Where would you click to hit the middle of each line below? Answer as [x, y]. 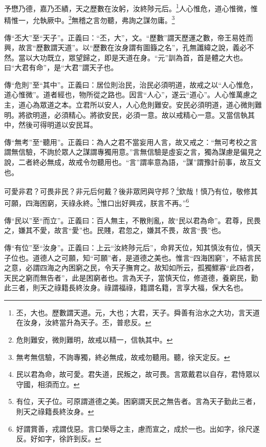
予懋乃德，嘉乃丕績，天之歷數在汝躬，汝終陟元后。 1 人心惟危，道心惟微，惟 [131, 7]
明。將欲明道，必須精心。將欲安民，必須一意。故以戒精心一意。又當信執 [126, 114]
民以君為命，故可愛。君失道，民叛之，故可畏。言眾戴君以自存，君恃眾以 [138, 374]
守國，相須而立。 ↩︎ [48, 384]
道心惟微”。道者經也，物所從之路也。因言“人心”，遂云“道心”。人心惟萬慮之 [131, 94]
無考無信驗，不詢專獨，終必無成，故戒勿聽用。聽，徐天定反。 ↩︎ [123, 357]
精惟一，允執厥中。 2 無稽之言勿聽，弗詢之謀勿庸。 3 [90, 19]
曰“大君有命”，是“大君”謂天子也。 [61, 67]
